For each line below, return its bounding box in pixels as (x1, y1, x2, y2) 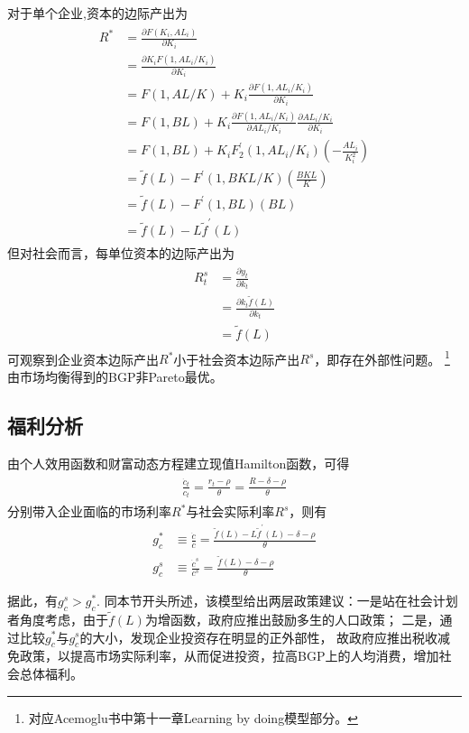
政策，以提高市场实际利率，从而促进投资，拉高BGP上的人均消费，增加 (19, 646, 439, 665)
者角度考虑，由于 (7, 609, 108, 628)
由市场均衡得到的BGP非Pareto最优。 (7, 366, 223, 385)
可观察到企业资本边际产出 (7, 349, 159, 368)
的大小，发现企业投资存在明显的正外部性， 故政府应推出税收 (79, 627, 438, 646)
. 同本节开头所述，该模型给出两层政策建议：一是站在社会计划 (97, 590, 458, 609)
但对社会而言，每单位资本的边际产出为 (7, 243, 234, 262)
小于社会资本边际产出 (173, 349, 300, 368)
